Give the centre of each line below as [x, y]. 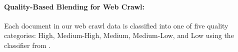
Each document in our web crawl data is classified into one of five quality [116, 25]
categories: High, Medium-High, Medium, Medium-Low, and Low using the [119, 35]
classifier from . [27, 45]
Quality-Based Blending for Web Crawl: [74, 6]
